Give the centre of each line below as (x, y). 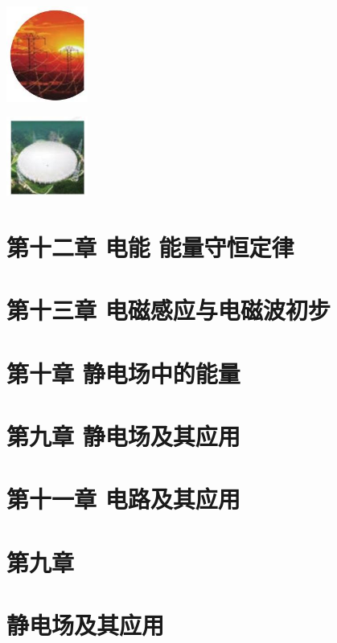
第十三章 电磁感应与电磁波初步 (168, 310)
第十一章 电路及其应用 (123, 499)
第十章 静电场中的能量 (123, 373)
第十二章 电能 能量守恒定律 (150, 246)
